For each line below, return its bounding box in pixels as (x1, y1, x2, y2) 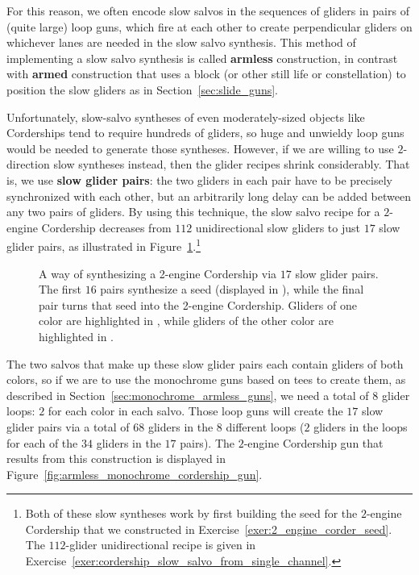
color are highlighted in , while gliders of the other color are (39, 312, 334, 329)
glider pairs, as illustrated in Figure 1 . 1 (6, 235, 201, 254)
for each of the (6, 434, 78, 451)
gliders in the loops (313, 418, 408, 435)
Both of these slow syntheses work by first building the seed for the (25, 505, 358, 522)
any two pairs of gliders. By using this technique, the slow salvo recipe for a (6, 203, 380, 220)
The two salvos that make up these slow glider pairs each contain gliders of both (6, 355, 404, 372)
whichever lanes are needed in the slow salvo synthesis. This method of (6, 34, 356, 51)
